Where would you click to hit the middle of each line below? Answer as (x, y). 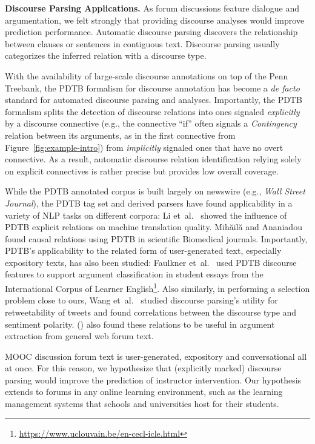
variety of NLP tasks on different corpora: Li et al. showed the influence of (146, 215)
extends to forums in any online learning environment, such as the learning (144, 392)
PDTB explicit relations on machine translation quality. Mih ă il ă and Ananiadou (154, 227)
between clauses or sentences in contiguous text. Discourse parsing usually (142, 43)
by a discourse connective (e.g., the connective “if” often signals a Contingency (151, 123)
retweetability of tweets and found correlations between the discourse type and (151, 312)
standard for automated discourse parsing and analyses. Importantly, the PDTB (154, 100)
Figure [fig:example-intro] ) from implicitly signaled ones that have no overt (144, 147)
